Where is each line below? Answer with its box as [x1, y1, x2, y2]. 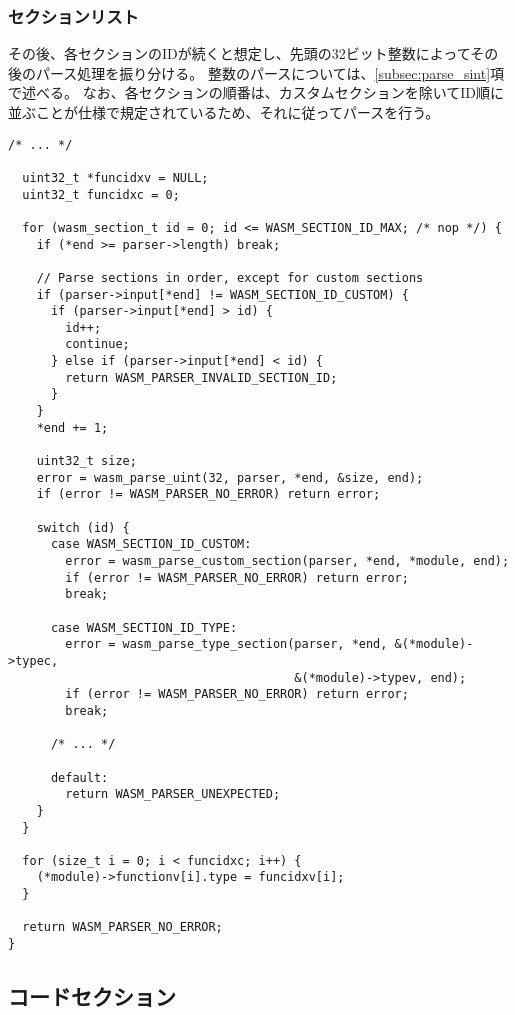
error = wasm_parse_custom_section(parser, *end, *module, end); [65, 554, 510, 568]
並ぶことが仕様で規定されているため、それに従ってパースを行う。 [8, 102, 440, 122]
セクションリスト [8, 3, 139, 28]
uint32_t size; [36, 454, 137, 469]
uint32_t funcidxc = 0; [22, 187, 180, 202]
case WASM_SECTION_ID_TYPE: [50, 620, 238, 635]
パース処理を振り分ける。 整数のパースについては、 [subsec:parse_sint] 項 [35, 62, 505, 83]
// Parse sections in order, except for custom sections [36, 270, 424, 285]
